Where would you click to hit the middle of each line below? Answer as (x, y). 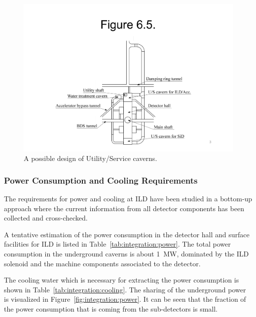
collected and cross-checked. (46, 218)
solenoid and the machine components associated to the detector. (102, 263)
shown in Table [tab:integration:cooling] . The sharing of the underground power (125, 289)
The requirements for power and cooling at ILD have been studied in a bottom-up (128, 199)
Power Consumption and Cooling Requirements (101, 180)
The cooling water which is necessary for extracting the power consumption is (122, 280)
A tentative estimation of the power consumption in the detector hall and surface (127, 234)
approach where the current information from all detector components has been (124, 208)
